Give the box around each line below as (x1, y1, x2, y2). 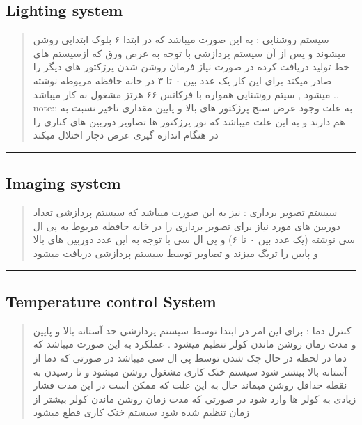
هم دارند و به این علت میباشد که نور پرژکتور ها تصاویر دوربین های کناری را (33, 114, 345, 128)
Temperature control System (6, 290, 217, 311)
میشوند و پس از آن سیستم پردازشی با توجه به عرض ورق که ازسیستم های (33, 45, 346, 60)
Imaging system (6, 172, 121, 194)
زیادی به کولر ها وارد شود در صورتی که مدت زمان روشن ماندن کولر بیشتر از (33, 391, 356, 405)
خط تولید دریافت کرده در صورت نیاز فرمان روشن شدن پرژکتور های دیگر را (33, 59, 349, 74)
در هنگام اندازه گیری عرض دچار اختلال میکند (33, 127, 219, 142)
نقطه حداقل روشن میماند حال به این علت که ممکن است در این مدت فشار (33, 378, 347, 392)
